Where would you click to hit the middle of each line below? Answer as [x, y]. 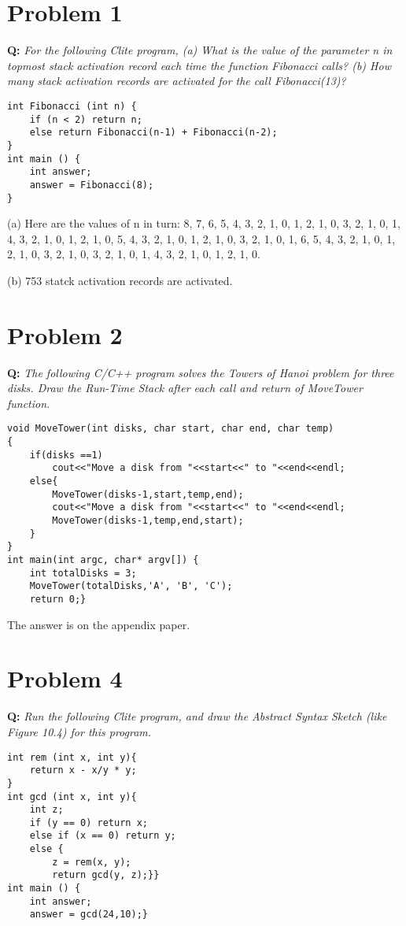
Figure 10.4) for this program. [79, 731]
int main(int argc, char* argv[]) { [103, 560]
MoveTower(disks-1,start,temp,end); [148, 494]
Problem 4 [65, 678]
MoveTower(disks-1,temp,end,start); [148, 521]
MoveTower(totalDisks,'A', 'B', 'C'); [131, 586]
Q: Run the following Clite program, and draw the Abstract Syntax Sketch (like [197, 716]
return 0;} [58, 599]
